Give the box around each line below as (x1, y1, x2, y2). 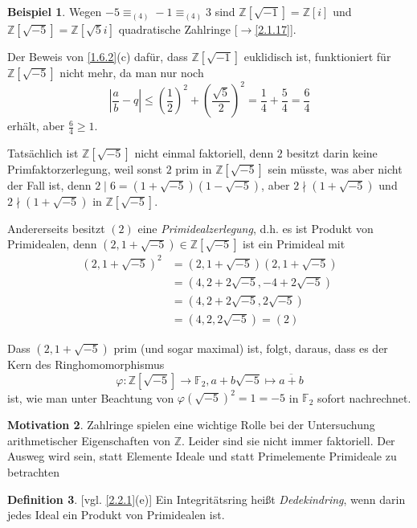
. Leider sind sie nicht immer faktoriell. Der (182, 432, 395, 448)
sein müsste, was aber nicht (268, 160, 403, 177)
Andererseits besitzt (7, 219, 105, 236)
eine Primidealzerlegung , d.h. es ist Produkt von (137, 219, 374, 236)
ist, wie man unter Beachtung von (7, 389, 174, 406)
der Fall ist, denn (7, 176, 92, 193)
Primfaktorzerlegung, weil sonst (7, 160, 162, 177)
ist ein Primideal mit (243, 235, 345, 252)
